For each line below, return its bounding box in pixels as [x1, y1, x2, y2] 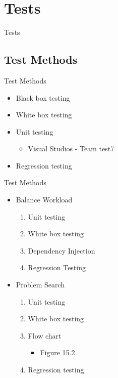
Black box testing [16, 92, 70, 103]
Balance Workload [16, 194, 73, 205]
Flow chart [28, 330, 62, 341]
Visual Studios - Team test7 [28, 143, 114, 154]
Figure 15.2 [40, 347, 75, 358]
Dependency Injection [28, 245, 95, 256]
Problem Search [16, 279, 65, 290]
